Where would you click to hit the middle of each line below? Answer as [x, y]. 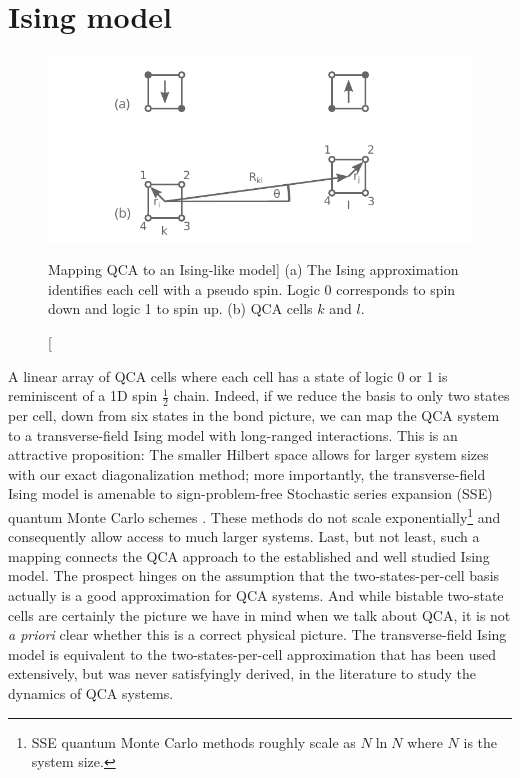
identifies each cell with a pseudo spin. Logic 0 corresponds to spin [252, 288]
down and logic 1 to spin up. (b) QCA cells [180, 308]
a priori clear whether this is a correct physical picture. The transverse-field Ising [257, 634]
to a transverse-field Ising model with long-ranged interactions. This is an [233, 434]
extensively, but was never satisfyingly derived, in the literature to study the [242, 673]
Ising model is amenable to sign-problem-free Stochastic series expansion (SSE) [250, 493]
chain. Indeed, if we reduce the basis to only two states [341, 395]
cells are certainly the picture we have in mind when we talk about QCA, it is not [259, 614]
